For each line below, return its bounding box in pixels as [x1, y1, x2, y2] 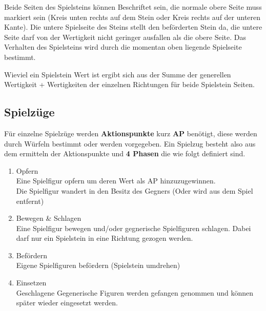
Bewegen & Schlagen [16, 213, 81, 223]
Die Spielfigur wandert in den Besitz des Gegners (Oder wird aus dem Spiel [16, 185, 253, 196]
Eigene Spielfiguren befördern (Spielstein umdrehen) [16, 260, 180, 271]
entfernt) [16, 195, 44, 206]
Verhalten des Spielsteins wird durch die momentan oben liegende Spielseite [4, 42, 242, 52]
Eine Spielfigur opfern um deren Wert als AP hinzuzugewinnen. [16, 175, 216, 186]
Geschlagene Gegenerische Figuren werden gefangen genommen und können [16, 287, 254, 298]
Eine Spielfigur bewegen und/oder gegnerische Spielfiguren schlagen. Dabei [16, 222, 251, 233]
